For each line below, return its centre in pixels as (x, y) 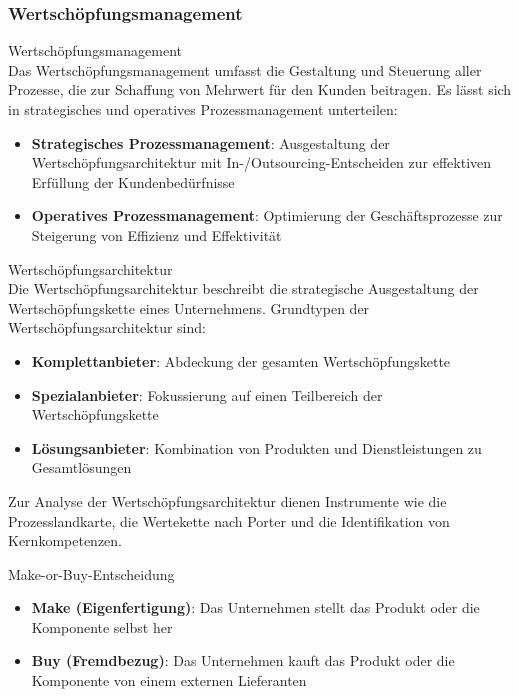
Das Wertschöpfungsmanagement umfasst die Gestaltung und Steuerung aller (245, 69)
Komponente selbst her (102, 626)
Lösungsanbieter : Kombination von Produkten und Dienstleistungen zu (256, 447)
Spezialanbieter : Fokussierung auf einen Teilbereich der (207, 394)
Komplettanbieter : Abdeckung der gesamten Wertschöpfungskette (241, 360)
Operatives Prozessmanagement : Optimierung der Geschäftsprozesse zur (267, 215)
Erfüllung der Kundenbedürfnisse (133, 181)
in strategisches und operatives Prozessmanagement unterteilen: (203, 109)
